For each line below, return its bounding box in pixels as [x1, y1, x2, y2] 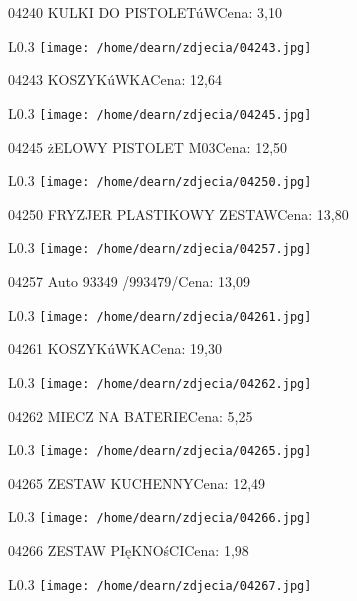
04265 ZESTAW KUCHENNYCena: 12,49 [8, 472, 266, 493]
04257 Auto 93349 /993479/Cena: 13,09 [8, 271, 250, 291]
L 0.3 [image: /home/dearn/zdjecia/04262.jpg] [8, 371, 312, 392]
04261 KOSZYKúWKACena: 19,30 [8, 338, 222, 359]
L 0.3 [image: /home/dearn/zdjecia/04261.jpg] [8, 304, 312, 325]
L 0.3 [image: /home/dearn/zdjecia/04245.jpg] [8, 102, 312, 123]
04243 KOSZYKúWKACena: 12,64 [8, 69, 222, 90]
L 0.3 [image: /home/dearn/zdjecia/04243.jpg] [8, 35, 312, 56]
